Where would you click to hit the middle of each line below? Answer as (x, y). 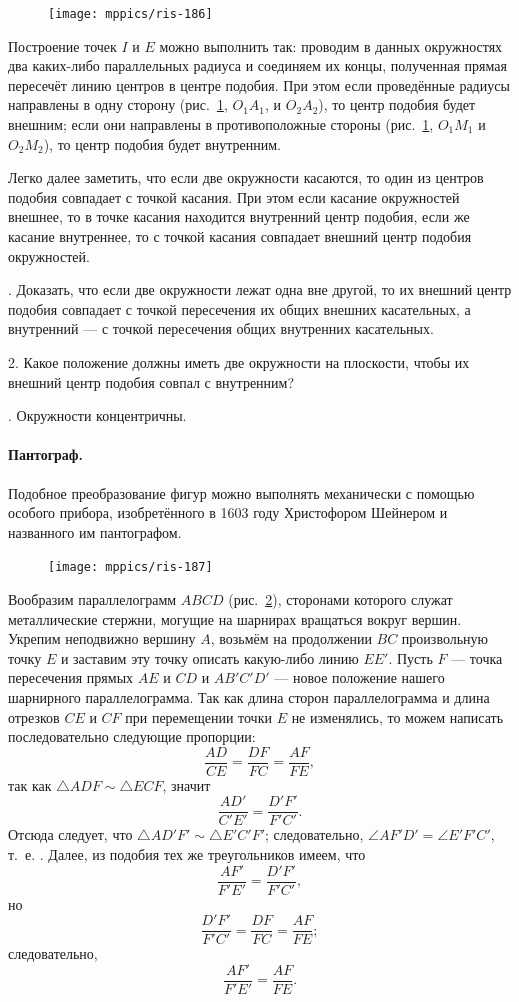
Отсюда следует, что (70, 834)
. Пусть (410, 657)
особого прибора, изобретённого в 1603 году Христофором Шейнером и (228, 512)
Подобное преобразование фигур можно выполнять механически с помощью (241, 492)
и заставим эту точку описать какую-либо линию (209, 657)
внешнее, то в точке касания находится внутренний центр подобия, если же (239, 216)
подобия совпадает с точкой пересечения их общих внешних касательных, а (239, 308)
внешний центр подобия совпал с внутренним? (151, 381)
